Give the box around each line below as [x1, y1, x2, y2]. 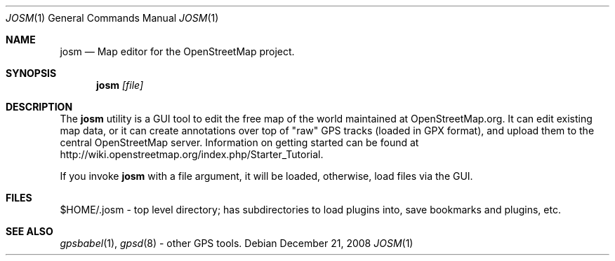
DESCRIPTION [6, 101, 73, 113]
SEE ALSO [6, 225, 53, 237]
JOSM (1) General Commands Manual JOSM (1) [6, 12, 219, 24]
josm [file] [96, 79, 144, 91]
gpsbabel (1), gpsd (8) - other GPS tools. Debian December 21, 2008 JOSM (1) [60, 237, 414, 249]
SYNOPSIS [6, 67, 57, 79]
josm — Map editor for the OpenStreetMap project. [60, 45, 295, 57]
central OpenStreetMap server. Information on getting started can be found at [60, 136, 419, 148]
